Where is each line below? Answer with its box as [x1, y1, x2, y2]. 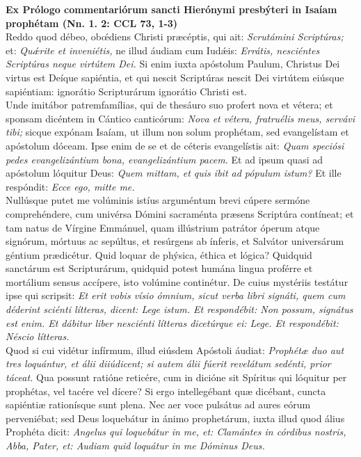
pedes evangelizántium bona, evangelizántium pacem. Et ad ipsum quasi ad [6, 152, 323, 166]
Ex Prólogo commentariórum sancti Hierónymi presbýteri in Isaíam [6, 2, 337, 16]
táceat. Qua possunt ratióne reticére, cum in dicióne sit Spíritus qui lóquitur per [6, 370, 347, 385]
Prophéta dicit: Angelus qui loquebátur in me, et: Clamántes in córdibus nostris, [6, 424, 346, 439]
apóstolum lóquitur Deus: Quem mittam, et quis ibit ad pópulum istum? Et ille [6, 166, 342, 180]
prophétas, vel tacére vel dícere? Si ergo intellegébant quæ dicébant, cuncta [6, 383, 326, 398]
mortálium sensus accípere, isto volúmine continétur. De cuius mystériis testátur [6, 274, 348, 289]
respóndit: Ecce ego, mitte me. [6, 179, 135, 193]
